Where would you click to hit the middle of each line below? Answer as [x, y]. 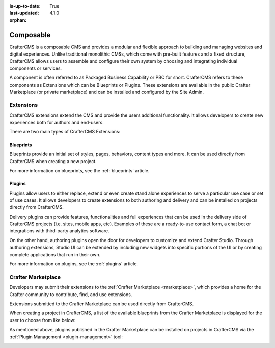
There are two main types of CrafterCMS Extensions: [65, 131]
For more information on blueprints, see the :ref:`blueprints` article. [79, 171]
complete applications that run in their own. [55, 254]
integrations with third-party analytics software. [59, 231]
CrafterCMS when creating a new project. [53, 161]
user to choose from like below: [43, 320]
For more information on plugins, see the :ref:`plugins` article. [74, 264]
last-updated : [24, 13]
